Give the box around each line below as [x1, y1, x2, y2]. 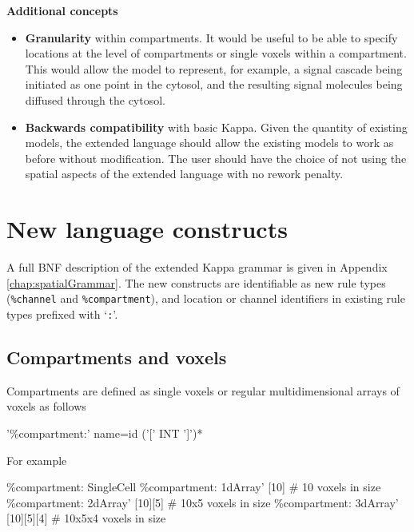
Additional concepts [6, 2, 118, 18]
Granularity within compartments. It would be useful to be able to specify [25, 29, 398, 46]
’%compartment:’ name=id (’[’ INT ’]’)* [6, 424, 203, 441]
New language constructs [6, 212, 288, 245]
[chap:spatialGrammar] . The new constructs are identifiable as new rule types [6, 274, 386, 291]
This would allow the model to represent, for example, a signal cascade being [25, 60, 403, 77]
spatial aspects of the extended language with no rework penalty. [25, 165, 344, 182]
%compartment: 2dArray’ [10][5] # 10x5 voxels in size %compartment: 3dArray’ [6, 494, 399, 510]
